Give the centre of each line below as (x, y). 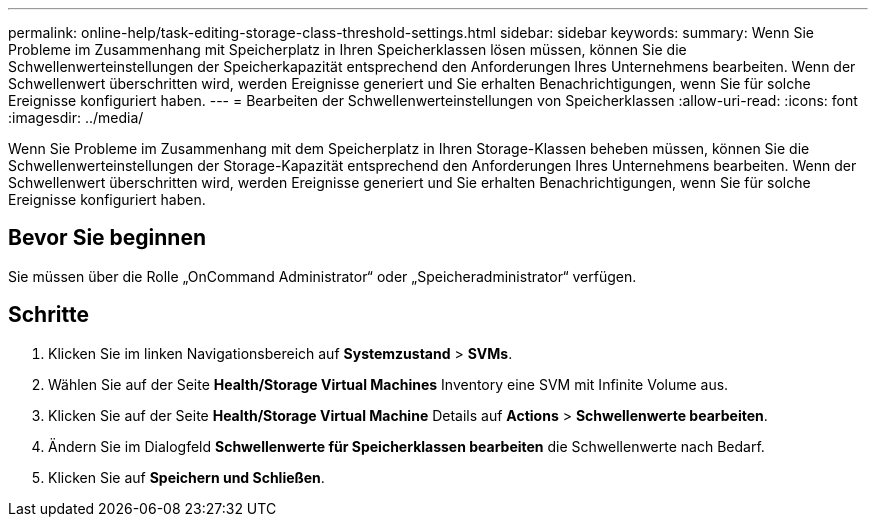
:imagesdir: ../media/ (76, 117)
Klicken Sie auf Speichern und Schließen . (186, 477)
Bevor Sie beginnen (107, 238)
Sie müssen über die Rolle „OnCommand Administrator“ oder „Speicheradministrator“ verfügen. (322, 276)
